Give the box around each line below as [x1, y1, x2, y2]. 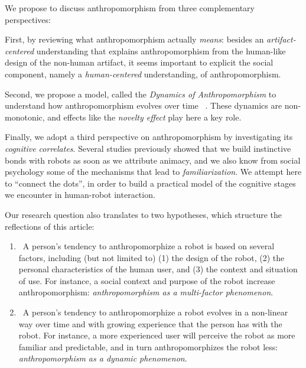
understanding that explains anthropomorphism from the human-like [36, 44, 286, 57]
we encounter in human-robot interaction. [5, 188, 155, 201]
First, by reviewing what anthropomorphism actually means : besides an [5, 33, 264, 45]
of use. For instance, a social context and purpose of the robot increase [18, 274, 275, 286]
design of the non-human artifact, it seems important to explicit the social [5, 56, 274, 69]
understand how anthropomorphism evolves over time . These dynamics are [5, 99, 282, 112]
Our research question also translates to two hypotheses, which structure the [5, 208, 282, 220]
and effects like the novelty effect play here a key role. [47, 110, 242, 123]
